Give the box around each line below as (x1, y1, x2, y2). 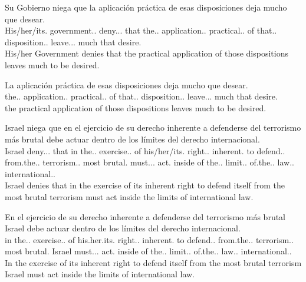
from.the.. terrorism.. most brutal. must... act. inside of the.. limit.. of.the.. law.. (5, 156, 294, 168)
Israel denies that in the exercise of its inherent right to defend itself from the (5, 179, 285, 191)
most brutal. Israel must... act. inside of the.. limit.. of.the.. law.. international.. (5, 245, 292, 257)
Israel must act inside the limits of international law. (5, 268, 195, 280)
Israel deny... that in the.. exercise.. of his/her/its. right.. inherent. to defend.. (5, 144, 285, 157)
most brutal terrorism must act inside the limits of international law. (5, 190, 254, 203)
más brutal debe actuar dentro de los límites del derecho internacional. (5, 132, 260, 145)
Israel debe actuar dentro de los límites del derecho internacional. (5, 222, 241, 234)
